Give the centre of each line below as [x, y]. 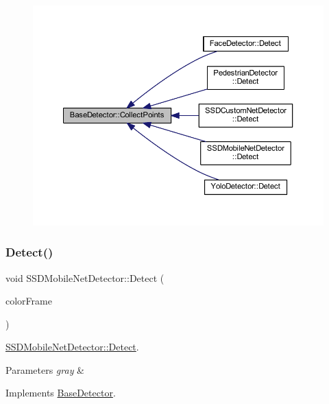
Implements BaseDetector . [61, 393]
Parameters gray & [45, 369]
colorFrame [29, 301]
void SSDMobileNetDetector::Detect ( [85, 277]
